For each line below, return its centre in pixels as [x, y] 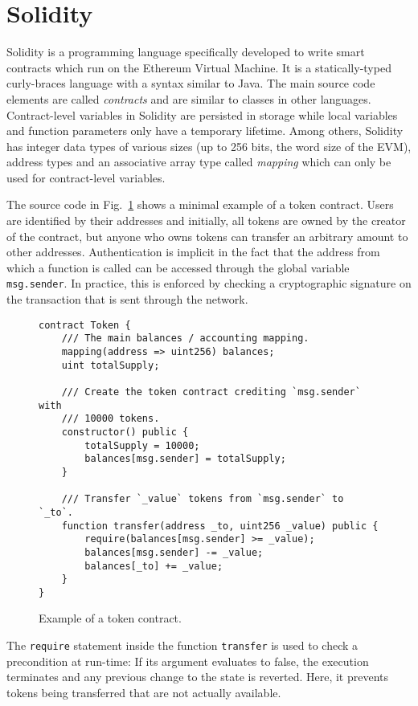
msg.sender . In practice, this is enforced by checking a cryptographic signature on [209, 283]
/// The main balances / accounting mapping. [185, 339]
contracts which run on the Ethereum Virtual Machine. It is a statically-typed [199, 67]
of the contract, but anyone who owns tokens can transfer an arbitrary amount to [207, 236]
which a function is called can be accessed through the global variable [178, 267]
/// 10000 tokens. [111, 419]
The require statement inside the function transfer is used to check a [182, 645]
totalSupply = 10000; [142, 445]
